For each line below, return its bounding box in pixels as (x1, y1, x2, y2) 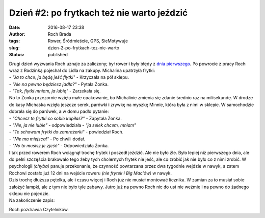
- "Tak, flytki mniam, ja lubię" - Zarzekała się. (9, 88, 101, 94)
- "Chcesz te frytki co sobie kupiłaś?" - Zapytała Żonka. (9, 115, 122, 121)
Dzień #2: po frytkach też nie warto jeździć (9, 7, 188, 18)
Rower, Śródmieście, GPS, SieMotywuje (48, 38, 128, 44)
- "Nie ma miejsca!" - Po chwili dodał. (9, 136, 85, 142)
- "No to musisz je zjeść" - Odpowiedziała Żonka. (9, 143, 109, 149)
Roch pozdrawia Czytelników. (9, 206, 69, 212)
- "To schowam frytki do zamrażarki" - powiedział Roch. (9, 129, 124, 135)
